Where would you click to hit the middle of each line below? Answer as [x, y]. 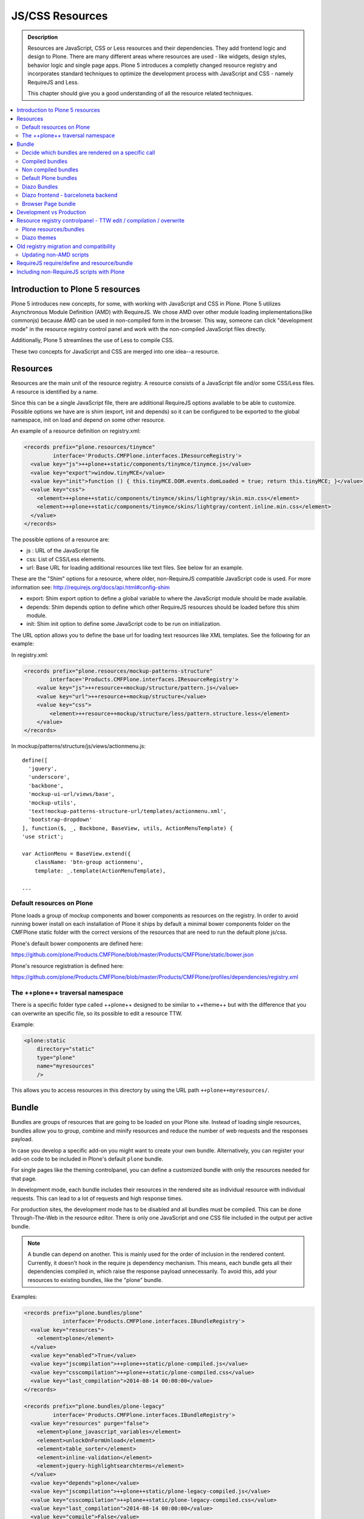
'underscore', [49, 777]
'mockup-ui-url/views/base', [72, 794]
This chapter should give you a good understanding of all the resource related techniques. [140, 93]
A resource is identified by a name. [55, 391]
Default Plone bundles [50, 178]
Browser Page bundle [49, 204]
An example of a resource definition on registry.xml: [76, 431]
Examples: [24, 1297]
